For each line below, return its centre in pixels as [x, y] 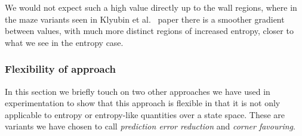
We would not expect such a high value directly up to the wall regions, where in [151, 7]
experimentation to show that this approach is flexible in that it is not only [143, 103]
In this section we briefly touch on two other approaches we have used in [138, 91]
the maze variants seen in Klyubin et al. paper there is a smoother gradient [145, 19]
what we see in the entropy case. [64, 42]
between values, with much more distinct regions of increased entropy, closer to [149, 31]
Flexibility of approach [60, 69]
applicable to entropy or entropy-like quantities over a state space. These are [145, 114]
